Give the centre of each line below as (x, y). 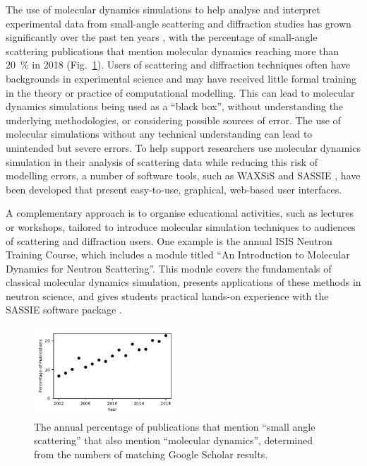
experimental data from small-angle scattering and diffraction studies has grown (179, 23)
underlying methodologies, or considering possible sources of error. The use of (173, 120)
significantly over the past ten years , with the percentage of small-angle (162, 37)
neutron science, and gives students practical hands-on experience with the (167, 295)
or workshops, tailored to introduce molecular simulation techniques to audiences (181, 226)
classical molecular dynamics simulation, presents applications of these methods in (183, 282)
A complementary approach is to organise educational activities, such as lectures (180, 213)
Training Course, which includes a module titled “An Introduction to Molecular (178, 255)
